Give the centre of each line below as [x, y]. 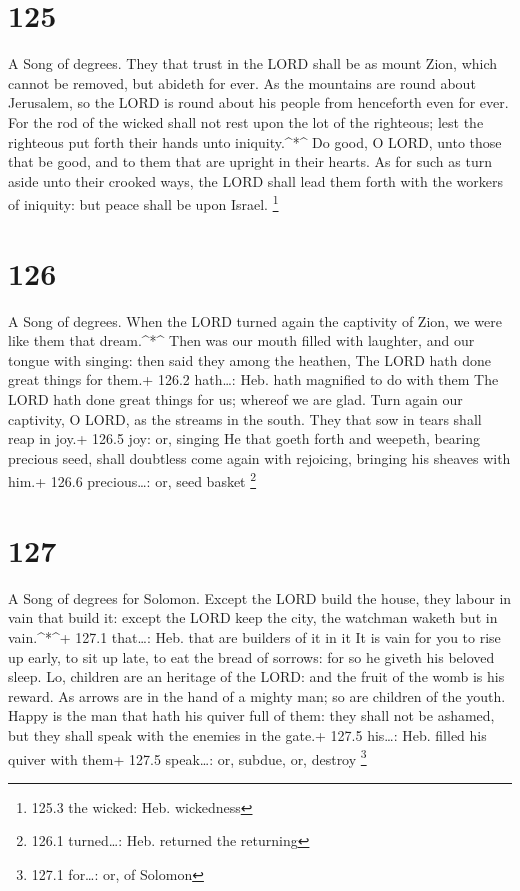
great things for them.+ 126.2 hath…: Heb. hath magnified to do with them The [253, 379]
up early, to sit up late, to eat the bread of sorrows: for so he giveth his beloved [251, 656]
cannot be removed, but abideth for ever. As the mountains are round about [242, 82]
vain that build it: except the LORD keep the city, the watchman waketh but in [253, 617]
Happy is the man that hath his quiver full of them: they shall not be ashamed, [251, 715]
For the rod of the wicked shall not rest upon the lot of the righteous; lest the [246, 121]
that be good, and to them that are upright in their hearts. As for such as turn [250, 161]
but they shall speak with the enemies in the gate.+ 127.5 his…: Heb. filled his [247, 734]
